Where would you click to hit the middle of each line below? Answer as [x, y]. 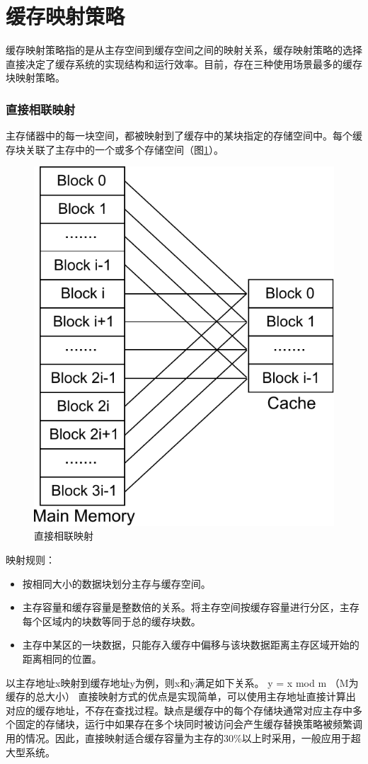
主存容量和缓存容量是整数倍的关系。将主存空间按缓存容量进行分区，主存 [191, 607]
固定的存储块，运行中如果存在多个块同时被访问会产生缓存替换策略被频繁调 [189, 724]
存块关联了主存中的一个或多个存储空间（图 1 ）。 [115, 149]
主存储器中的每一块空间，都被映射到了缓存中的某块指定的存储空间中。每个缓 [184, 136]
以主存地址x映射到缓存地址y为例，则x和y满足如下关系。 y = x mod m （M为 [182, 682]
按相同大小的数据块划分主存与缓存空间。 [116, 583]
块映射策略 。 [35, 78]
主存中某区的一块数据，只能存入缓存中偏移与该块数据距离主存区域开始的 [191, 645]
